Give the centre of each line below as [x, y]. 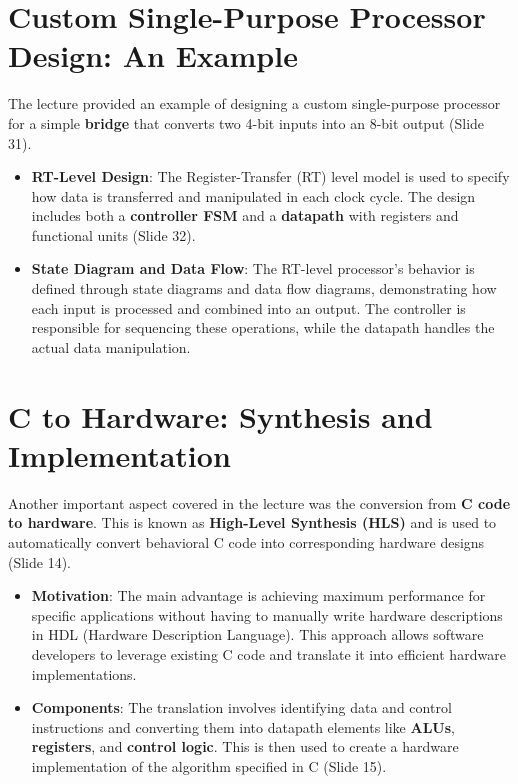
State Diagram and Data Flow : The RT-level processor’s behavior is [253, 268]
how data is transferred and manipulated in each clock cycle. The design [253, 195]
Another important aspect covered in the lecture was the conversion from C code [259, 502]
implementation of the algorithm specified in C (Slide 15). [209, 765]
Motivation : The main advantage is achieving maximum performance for [258, 595]
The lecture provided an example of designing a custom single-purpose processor [254, 103]
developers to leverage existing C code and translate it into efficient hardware [268, 653]
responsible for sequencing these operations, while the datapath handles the [263, 327]
